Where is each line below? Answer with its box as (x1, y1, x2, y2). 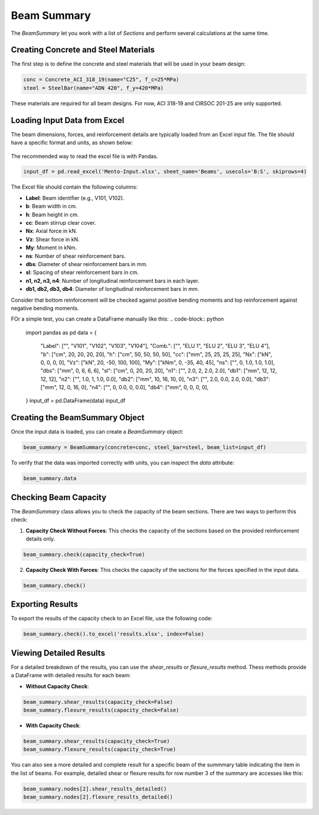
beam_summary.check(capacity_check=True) (23, 551, 145, 558)
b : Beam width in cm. (25, 203, 77, 210)
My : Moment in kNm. (25, 244, 77, 251)
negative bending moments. (11, 305, 79, 312)
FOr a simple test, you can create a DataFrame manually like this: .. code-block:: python (11, 315, 224, 322)
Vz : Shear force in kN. (25, 235, 80, 242)
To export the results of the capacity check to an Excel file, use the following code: (11, 615, 213, 622)
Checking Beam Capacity (11, 492, 106, 502)
